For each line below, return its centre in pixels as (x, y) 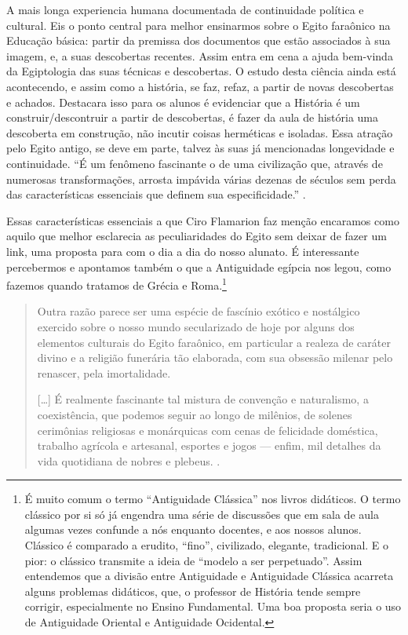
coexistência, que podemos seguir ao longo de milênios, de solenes (195, 414)
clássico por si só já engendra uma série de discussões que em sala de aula (202, 514)
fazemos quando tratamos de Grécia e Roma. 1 (117, 284)
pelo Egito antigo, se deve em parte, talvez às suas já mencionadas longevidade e (200, 148)
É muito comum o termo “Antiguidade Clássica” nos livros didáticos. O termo (213, 499)
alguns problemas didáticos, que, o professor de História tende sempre (193, 591)
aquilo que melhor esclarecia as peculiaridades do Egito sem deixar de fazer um (197, 236)
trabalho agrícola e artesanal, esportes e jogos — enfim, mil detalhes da (209, 445)
